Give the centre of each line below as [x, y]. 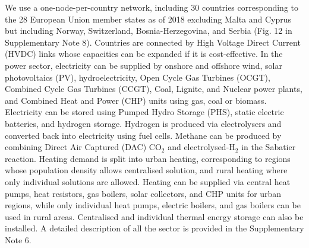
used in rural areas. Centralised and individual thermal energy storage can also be [154, 216]
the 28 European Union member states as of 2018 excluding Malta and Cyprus [148, 19]
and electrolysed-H [201, 147]
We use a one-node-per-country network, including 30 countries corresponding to [152, 7]
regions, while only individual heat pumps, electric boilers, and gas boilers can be [153, 205]
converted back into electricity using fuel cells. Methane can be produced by [143, 135]
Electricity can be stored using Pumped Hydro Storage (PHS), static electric [144, 112]
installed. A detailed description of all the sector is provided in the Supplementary [154, 228]
